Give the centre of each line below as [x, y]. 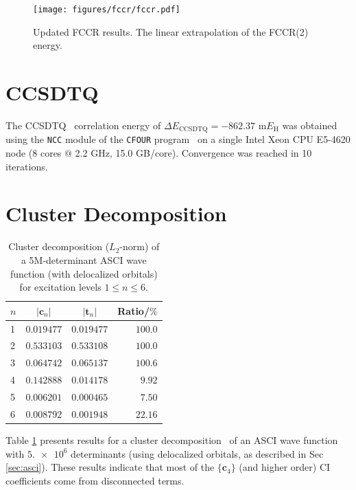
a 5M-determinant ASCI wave [84, 259]
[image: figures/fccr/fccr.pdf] [107, 10]
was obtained [310, 125]
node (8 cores [34, 153]
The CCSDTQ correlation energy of [83, 125]
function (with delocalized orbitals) [84, 273]
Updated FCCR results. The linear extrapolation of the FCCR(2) [171, 31]
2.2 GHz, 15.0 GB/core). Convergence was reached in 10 [193, 153]
